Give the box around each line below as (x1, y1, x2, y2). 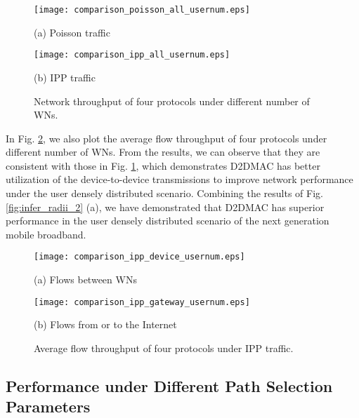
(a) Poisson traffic (34, 25, 110, 39)
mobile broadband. (6, 227, 86, 241)
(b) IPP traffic (34, 69, 96, 84)
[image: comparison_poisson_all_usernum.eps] (34, 5, 250, 15)
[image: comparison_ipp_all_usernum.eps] (34, 50, 230, 60)
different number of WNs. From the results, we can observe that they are (6, 144, 320, 159)
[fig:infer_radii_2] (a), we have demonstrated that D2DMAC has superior (6, 199, 325, 214)
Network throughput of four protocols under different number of (34, 93, 310, 108)
